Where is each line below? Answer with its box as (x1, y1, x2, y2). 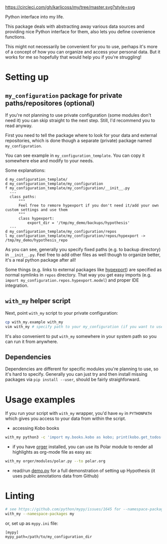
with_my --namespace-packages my (5, 511, 75, 516)
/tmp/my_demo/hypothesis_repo (5, 238, 68, 243)
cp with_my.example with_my (5, 320, 64, 325)
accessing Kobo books (12, 425, 60, 431)
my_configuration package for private (5, 91, 123, 100)
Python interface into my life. (5, 14, 65, 19)
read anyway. (5, 123, 33, 129)
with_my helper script (5, 297, 71, 305)
